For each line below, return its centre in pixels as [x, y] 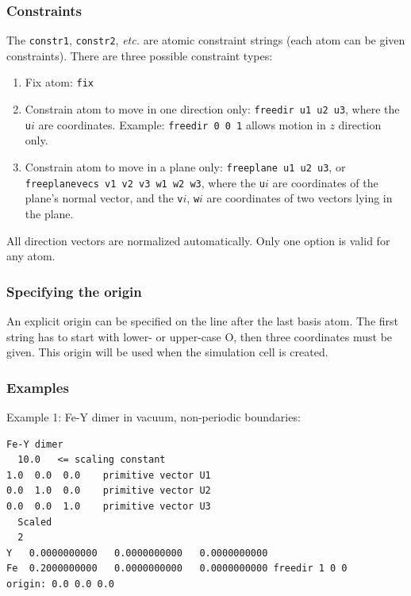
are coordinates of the [325, 182]
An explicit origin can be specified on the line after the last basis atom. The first [202, 321]
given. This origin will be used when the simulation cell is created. [167, 352]
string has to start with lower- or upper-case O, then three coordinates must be [200, 336]
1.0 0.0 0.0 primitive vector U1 [109, 475]
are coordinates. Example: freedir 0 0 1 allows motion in [182, 124]
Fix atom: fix [60, 82]
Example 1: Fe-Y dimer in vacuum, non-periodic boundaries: [154, 417]
